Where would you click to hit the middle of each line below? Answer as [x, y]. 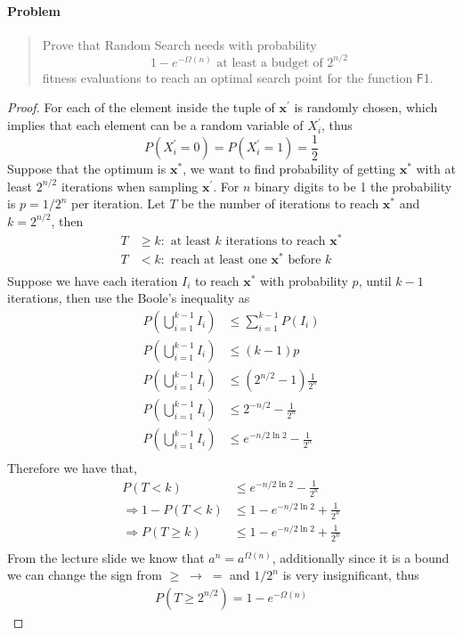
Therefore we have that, [72, 468]
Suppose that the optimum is [87, 169]
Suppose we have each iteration [93, 280]
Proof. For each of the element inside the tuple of [141, 107]
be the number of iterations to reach [280, 204]
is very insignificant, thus [351, 575]
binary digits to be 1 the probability [353, 186]
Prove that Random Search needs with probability [179, 44]
